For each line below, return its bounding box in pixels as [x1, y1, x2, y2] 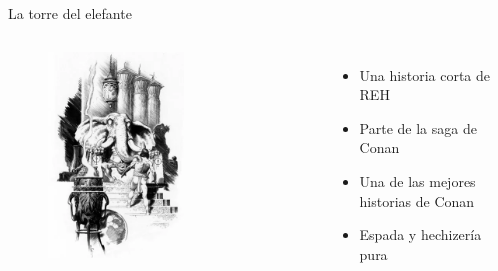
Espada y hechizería [359, 224, 482, 245]
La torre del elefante [8, 3, 132, 23]
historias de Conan [359, 190, 475, 211]
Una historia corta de [359, 64, 490, 85]
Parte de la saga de [359, 117, 477, 138]
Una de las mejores [359, 170, 476, 191]
